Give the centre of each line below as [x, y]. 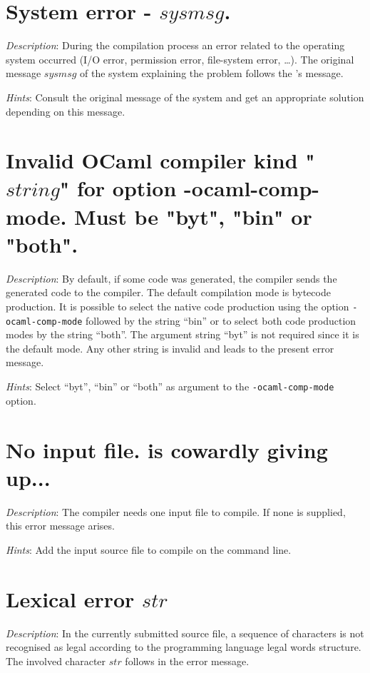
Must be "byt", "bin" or [193, 216]
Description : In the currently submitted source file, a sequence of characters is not [185, 633]
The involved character [56, 661]
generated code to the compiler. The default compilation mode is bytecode [168, 292]
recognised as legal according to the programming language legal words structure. [184, 647]
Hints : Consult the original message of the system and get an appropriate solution [185, 97]
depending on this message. [66, 111]
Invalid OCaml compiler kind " [160, 160]
